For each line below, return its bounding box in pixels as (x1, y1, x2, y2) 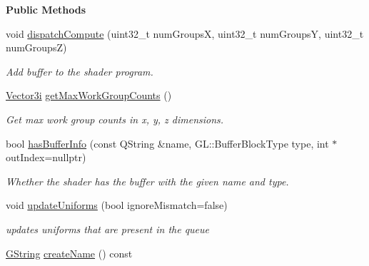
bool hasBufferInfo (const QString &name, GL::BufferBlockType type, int (6, 135, 329, 150)
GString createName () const (6, 245, 133, 260)
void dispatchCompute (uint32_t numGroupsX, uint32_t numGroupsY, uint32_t (6, 26, 364, 41)
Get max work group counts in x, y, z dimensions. (6, 111, 224, 126)
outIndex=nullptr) (6, 150, 86, 165)
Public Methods (6, 2, 86, 16)
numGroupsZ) (6, 40, 67, 55)
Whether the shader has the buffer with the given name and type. (6, 173, 289, 188)
